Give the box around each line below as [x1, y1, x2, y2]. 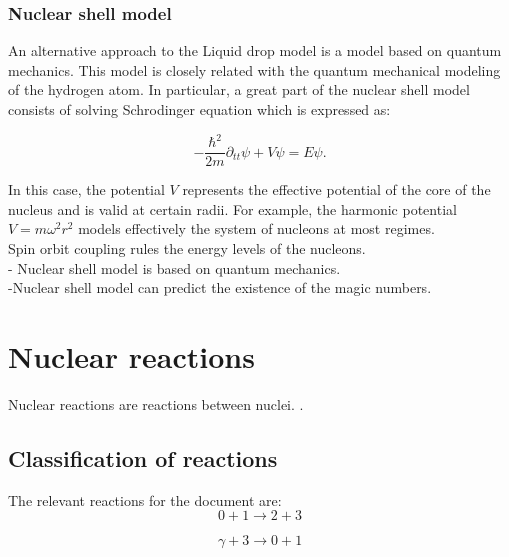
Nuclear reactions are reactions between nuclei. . [8, 393, 304, 414]
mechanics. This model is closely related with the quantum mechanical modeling [8, 59, 501, 80]
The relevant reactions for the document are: [8, 489, 282, 510]
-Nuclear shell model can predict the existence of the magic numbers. [8, 277, 432, 298]
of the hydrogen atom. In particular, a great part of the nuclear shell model [8, 79, 470, 100]
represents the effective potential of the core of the [182, 179, 491, 200]
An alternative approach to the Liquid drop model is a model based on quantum [8, 40, 502, 61]
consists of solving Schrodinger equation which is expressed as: [8, 99, 391, 119]
